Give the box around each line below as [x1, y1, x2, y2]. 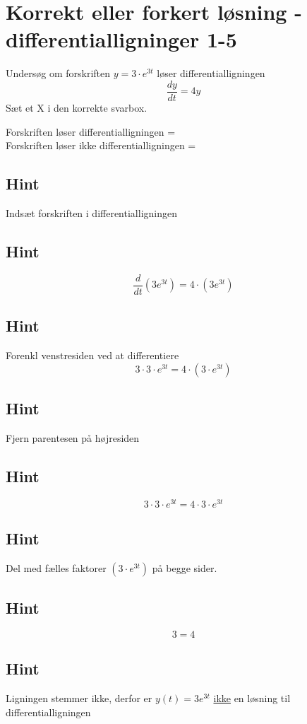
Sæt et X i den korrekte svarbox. [6, 100, 148, 115]
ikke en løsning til [213, 691, 291, 706]
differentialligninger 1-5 [6, 25, 237, 54]
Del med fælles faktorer [6, 560, 107, 575]
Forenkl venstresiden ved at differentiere [6, 348, 179, 363]
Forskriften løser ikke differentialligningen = [6, 138, 196, 153]
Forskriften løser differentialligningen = [6, 124, 176, 139]
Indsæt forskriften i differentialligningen [6, 205, 177, 220]
